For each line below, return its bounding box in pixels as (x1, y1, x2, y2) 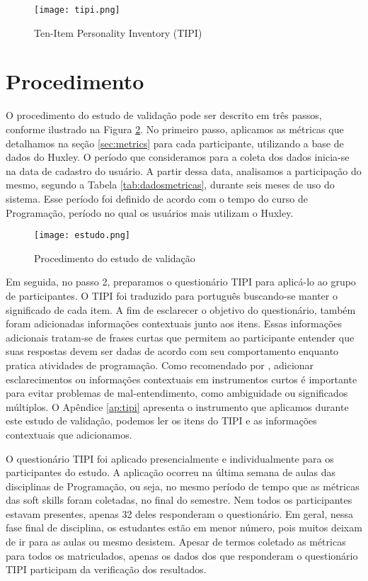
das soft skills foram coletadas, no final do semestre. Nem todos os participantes (6, 492, 352, 507)
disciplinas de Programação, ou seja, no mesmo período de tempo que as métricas (6, 478, 360, 493)
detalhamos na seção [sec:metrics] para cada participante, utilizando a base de (6, 135, 344, 150)
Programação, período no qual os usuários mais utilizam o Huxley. (6, 205, 294, 220)
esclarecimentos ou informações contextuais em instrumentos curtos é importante (6, 371, 357, 386)
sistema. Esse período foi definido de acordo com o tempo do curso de (6, 191, 308, 205)
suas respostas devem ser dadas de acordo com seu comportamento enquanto (6, 344, 339, 359)
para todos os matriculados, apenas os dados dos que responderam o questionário (6, 548, 358, 563)
